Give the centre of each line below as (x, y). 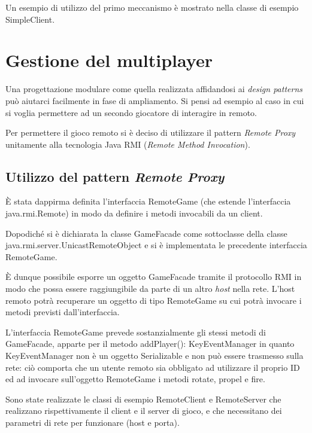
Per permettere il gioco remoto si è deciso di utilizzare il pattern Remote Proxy (151, 132)
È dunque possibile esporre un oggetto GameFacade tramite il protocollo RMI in (154, 277)
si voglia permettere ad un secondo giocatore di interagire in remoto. (131, 112)
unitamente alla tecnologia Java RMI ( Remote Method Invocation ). (128, 144)
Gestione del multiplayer (109, 60)
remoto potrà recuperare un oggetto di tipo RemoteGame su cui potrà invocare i (154, 300)
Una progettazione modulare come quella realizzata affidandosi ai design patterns (154, 89)
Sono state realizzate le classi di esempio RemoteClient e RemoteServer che (143, 399)
